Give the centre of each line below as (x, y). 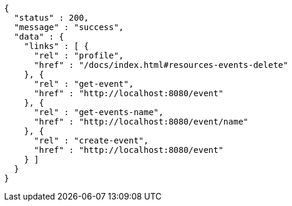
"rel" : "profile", (79, 55)
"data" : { (39, 37)
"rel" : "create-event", (91, 140)
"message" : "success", (69, 27)
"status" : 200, (51, 18)
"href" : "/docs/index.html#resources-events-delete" (161, 65)
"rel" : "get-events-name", (99, 112)
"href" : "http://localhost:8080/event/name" (141, 122)
